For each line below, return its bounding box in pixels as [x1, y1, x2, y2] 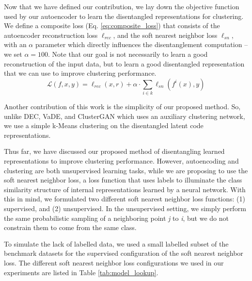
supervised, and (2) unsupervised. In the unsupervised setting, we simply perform [4, 203, 246, 214]
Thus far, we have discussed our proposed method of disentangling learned [4, 146, 225, 156]
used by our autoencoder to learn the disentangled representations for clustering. [4, 11, 244, 21]
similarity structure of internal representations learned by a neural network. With [4, 184, 246, 194]
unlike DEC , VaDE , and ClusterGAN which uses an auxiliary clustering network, [4, 111, 245, 121]
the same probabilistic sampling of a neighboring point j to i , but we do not [4, 213, 229, 223]
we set [4, 49, 22, 59]
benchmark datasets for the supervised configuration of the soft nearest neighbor [4, 248, 243, 258]
